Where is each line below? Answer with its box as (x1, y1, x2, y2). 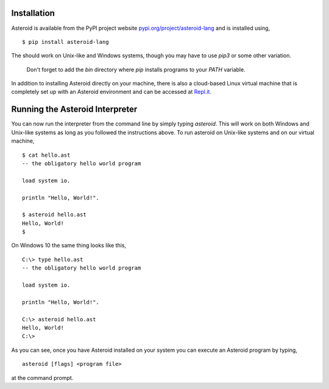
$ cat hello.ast (22, 151, 71, 159)
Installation (11, 8, 55, 18)
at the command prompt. (11, 374, 74, 381)
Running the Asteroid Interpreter (11, 104, 138, 115)
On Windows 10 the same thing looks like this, (11, 241, 127, 249)
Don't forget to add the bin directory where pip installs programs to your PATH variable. (26, 66, 246, 73)
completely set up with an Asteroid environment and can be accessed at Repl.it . (11, 88, 211, 96)
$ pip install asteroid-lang (22, 38, 109, 45)
